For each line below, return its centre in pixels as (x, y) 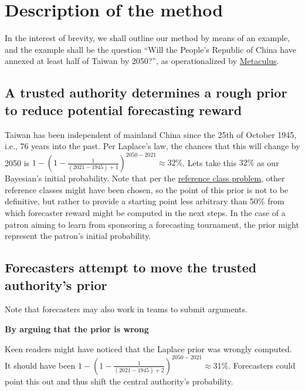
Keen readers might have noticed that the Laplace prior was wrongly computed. (148, 348)
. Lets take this (210, 162)
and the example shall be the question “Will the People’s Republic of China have (150, 49)
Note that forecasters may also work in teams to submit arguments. (126, 309)
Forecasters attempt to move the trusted (131, 267)
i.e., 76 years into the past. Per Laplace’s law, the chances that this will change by (152, 146)
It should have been (40, 365)
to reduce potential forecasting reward (123, 109)
